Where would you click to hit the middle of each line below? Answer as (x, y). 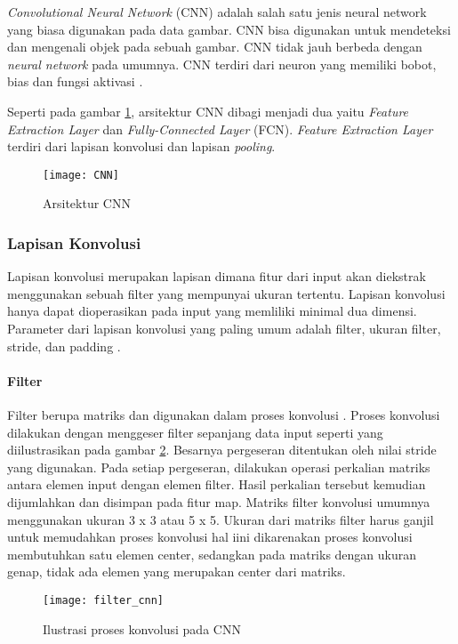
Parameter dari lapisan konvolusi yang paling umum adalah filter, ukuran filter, (224, 328)
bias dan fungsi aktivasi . (75, 81)
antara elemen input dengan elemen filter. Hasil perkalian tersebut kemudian (217, 484)
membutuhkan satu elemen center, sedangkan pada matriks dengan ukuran (212, 554)
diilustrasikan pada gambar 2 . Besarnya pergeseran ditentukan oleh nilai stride (222, 450)
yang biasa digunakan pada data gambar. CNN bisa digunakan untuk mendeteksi (229, 29)
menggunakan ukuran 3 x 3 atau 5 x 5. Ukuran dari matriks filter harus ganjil (221, 519)
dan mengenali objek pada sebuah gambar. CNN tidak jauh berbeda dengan (215, 47)
